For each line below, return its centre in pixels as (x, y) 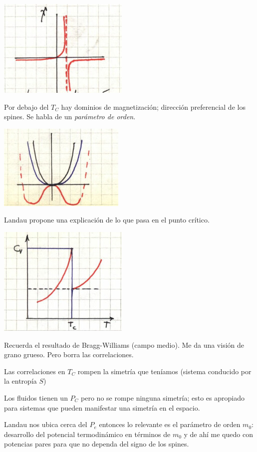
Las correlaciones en (35, 371)
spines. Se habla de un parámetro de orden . (70, 116)
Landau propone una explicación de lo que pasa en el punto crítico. (107, 220)
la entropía (20, 381)
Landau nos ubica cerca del (46, 424)
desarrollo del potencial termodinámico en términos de (87, 434)
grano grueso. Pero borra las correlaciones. (69, 354)
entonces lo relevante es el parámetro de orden (170, 424)
